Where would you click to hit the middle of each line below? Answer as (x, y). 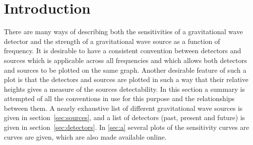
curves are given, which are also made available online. (85, 136)
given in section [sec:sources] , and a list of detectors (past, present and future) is (125, 117)
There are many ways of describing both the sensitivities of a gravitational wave (124, 31)
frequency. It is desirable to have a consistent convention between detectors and (123, 51)
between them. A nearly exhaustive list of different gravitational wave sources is (123, 108)
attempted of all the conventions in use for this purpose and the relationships (119, 98)
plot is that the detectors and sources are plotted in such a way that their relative (126, 79)
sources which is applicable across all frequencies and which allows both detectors (126, 60)
